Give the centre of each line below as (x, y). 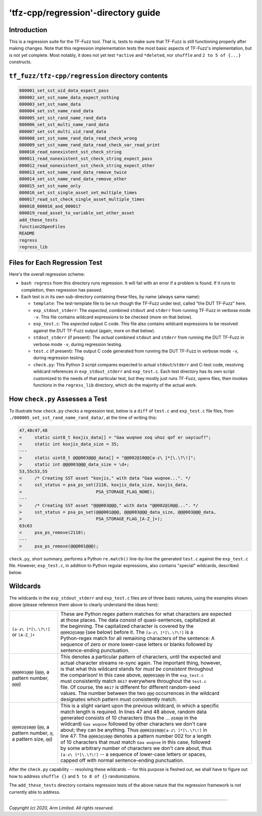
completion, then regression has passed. (62, 290)
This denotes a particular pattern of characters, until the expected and (140, 657)
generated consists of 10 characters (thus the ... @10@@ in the (129, 718)
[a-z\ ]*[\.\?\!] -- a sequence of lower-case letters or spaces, (133, 754)
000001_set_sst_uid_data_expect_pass (64, 91)
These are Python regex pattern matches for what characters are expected (146, 614)
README (27, 234)
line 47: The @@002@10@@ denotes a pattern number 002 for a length (136, 736)
